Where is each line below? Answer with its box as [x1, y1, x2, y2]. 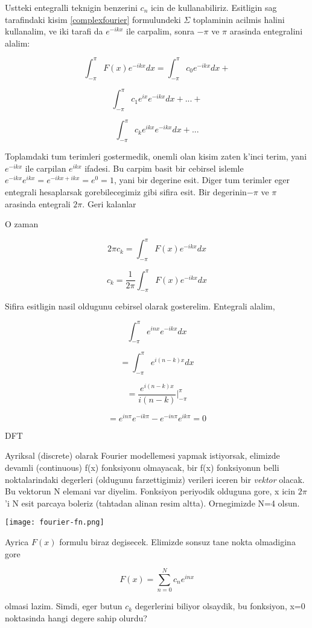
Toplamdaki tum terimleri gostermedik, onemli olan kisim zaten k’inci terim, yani [5, 150, 307, 163]
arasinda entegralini [229, 25, 303, 37]
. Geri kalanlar [82, 197, 136, 210]
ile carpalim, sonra [126, 25, 194, 37]
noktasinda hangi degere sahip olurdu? [5, 611, 147, 624]
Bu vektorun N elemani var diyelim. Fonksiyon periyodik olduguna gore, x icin [5, 485, 295, 497]
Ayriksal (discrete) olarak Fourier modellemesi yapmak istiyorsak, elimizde [5, 449, 280, 462]
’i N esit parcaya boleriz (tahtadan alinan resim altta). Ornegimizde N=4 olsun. [5, 496, 300, 509]
